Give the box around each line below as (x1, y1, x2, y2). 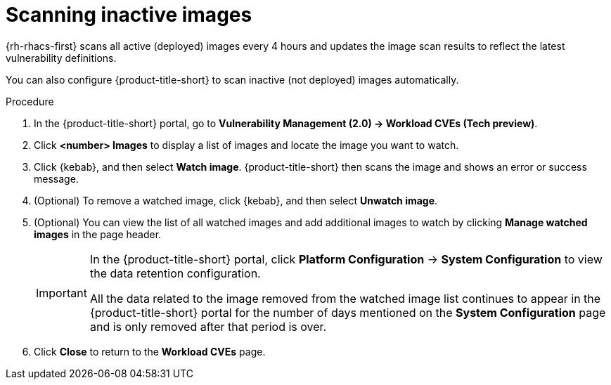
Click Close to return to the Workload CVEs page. (34, 345, 266, 358)
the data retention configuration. (89, 266, 261, 280)
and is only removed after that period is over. (89, 319, 327, 334)
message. (34, 172, 79, 185)
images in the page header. (34, 228, 162, 240)
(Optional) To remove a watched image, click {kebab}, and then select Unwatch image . (34, 194, 438, 207)
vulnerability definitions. (6, 51, 117, 64)
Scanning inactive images (6, 3, 252, 27)
